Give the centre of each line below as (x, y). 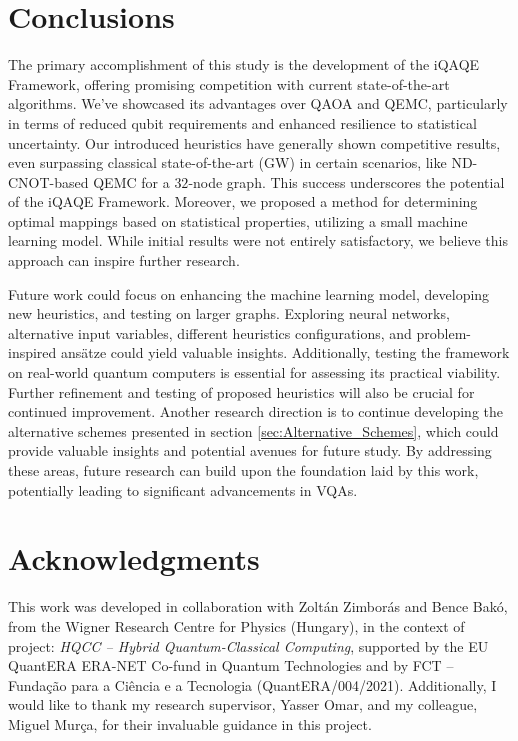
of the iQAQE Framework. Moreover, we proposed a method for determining (243, 201)
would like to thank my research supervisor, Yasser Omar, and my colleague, (243, 704)
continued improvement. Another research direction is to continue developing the (256, 411)
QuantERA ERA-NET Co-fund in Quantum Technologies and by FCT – (231, 665)
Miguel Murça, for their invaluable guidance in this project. (190, 723)
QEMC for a (131, 181)
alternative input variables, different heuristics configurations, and (210, 332)
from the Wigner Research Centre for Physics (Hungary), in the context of (236, 625)
